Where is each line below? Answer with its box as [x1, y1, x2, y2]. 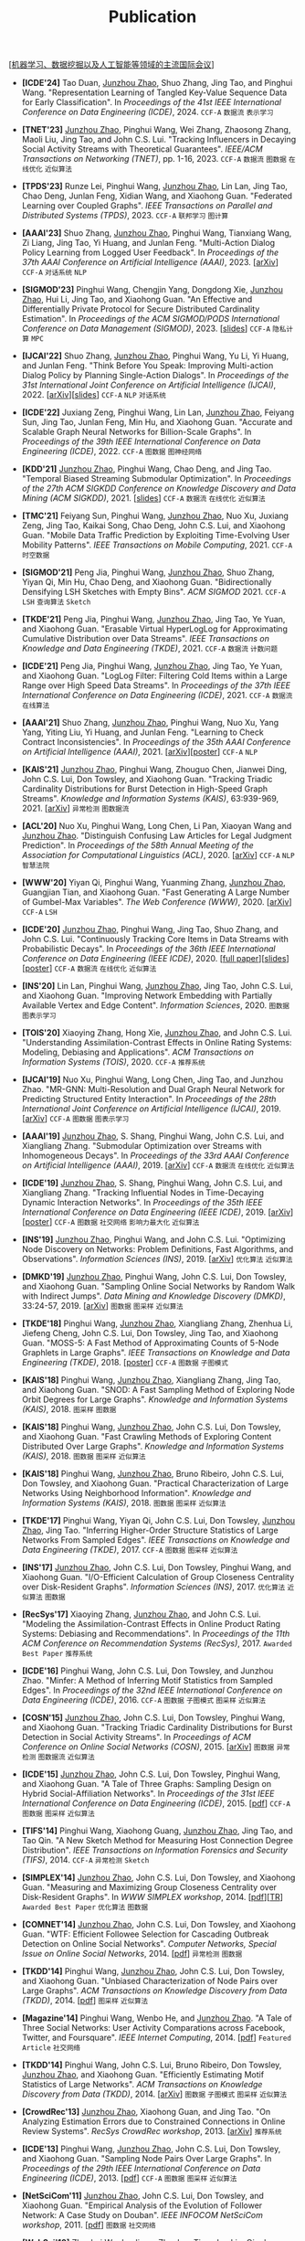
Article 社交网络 [21, 2044, 81, 2053]
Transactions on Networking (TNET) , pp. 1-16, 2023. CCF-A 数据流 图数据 [21, 154, 287, 165]
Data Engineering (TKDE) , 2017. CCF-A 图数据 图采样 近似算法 [21, 1545, 238, 1556]
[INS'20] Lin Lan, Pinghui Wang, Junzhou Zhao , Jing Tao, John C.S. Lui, [21, 981, 294, 992]
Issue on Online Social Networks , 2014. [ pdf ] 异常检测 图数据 [21, 1949, 243, 1960]
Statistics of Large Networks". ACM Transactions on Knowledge [21, 2079, 263, 2090]
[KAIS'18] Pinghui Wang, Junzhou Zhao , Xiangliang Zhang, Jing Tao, [21, 1375, 281, 1386]
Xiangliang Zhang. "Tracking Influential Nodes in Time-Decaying [21, 1187, 264, 1198]
